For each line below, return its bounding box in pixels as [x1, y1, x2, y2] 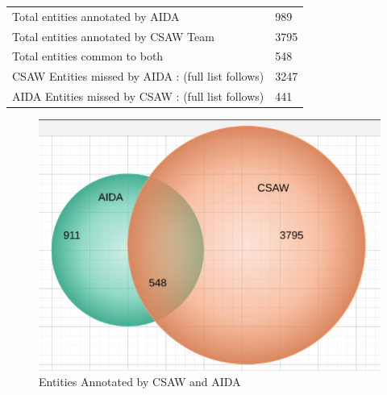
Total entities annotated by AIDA [12, 7, 180, 24]
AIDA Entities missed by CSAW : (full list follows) [12, 88, 264, 105]
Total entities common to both [12, 48, 164, 64]
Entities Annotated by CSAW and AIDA [39, 373, 241, 390]
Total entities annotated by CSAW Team [12, 27, 214, 44]
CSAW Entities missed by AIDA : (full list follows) [12, 68, 264, 85]
